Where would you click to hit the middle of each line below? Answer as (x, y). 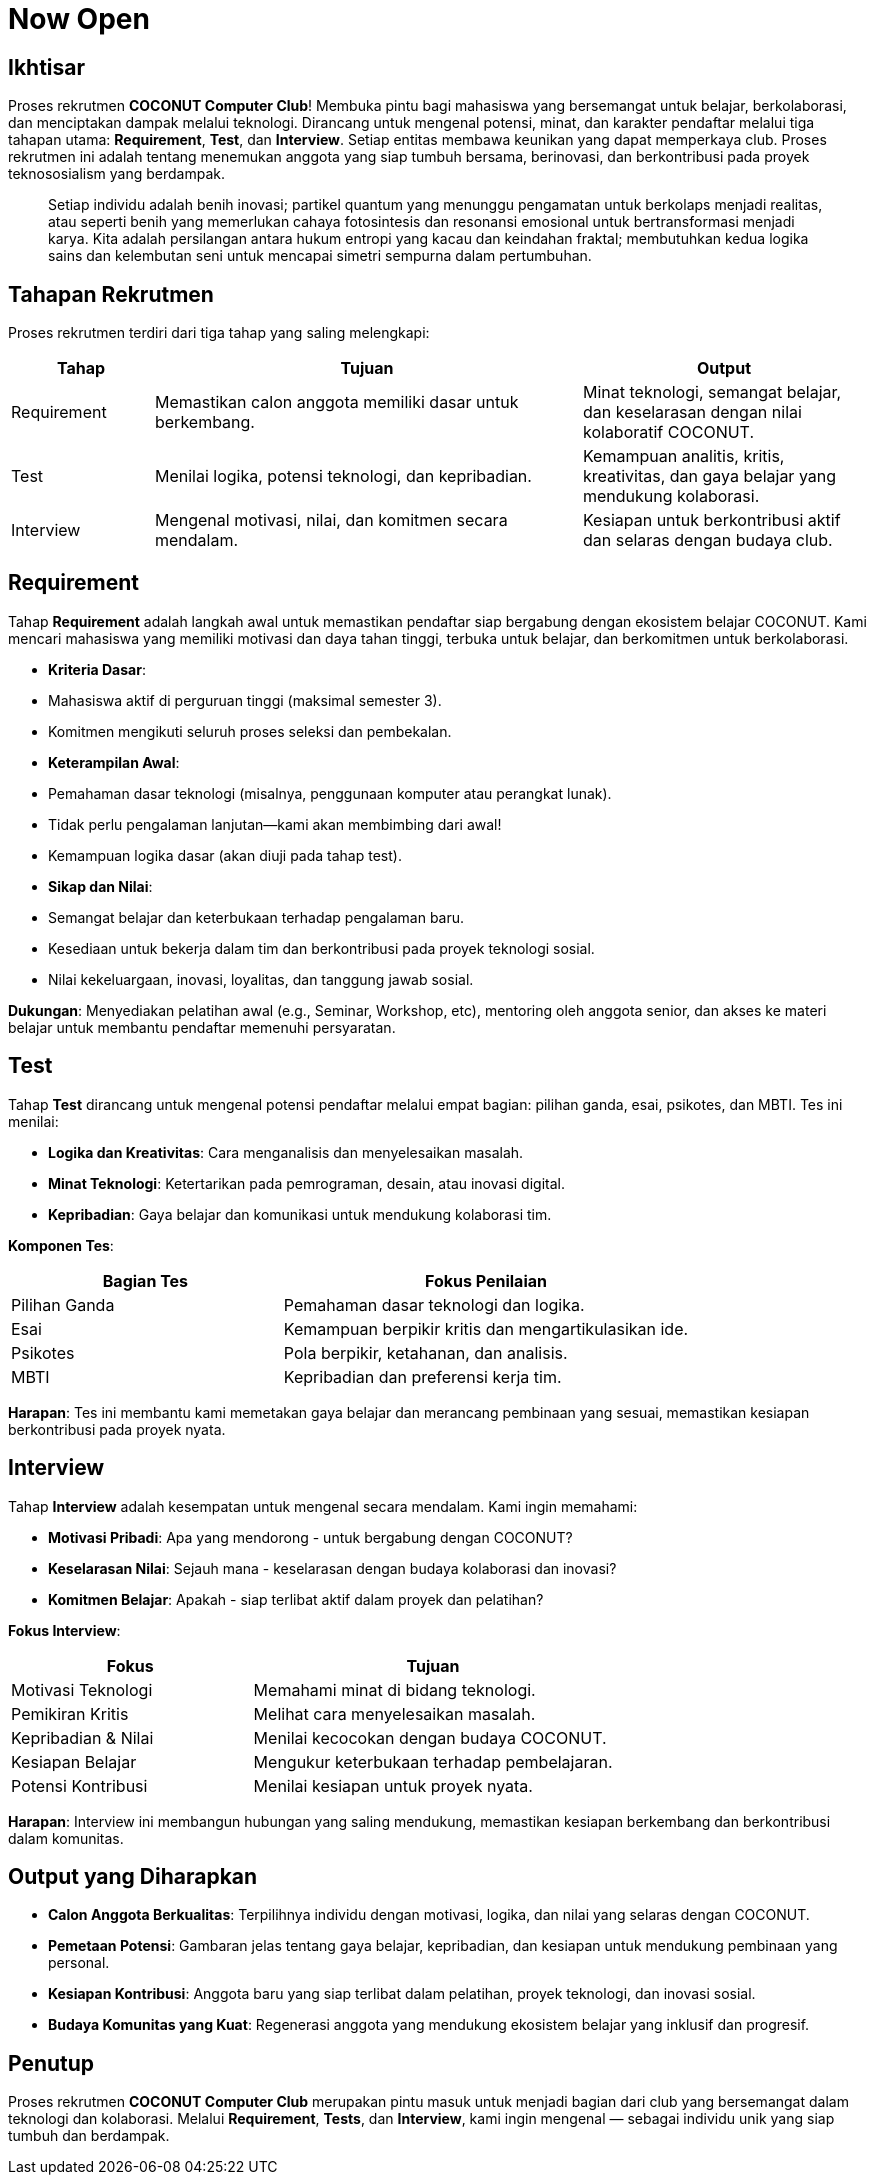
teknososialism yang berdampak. (116, 174)
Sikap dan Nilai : (100, 886)
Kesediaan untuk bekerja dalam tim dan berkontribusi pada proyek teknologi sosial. (321, 948)
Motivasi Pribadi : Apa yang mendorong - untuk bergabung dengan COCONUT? (310, 1537)
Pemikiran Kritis (70, 1713)
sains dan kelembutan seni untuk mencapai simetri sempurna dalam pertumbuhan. (320, 256)
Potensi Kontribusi (79, 1785)
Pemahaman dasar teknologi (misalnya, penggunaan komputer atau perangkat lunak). (330, 793)
